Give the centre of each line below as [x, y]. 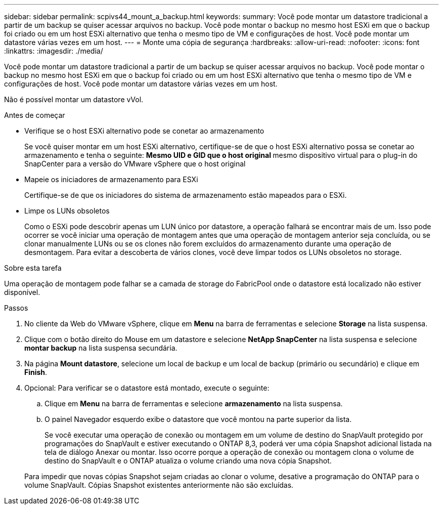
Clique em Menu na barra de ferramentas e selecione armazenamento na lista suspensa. [194, 404]
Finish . [36, 372]
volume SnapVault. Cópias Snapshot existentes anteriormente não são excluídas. [159, 485]
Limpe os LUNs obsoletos [67, 211]
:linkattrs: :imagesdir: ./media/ [54, 51]
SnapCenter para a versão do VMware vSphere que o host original [135, 164]
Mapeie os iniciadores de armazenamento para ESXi [111, 179]
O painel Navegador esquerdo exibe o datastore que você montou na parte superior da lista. [198, 419]
